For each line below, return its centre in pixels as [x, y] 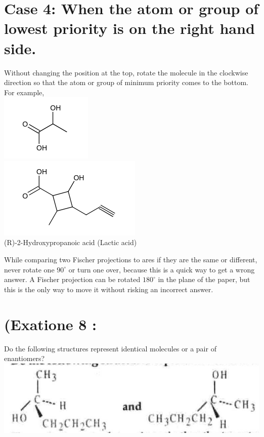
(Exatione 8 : [51, 324]
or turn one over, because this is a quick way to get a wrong [162, 269]
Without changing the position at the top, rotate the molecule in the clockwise [126, 72]
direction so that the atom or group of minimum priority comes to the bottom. [126, 82]
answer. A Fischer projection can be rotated [72, 279]
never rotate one [29, 269]
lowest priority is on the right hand [129, 28]
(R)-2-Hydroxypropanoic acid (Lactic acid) [71, 242]
